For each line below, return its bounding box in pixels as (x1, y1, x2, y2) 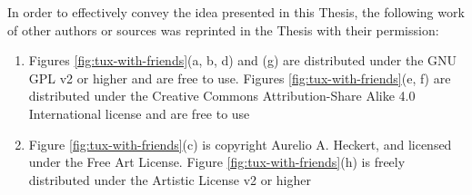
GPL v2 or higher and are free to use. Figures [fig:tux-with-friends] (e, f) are (28, 68, 451, 87)
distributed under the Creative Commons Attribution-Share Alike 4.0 (28, 86, 416, 105)
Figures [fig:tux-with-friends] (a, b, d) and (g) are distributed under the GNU (28, 51, 457, 70)
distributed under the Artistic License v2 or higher (28, 170, 311, 189)
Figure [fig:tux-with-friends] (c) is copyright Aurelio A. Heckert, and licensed (28, 134, 452, 153)
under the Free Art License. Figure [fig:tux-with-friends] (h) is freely (28, 152, 406, 171)
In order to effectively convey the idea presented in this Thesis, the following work (7, 3, 465, 21)
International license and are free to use (28, 103, 250, 122)
